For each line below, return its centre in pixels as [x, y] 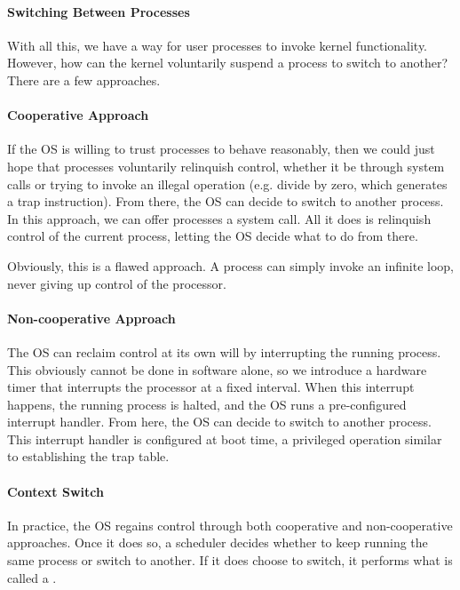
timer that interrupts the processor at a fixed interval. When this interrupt [211, 387]
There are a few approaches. [84, 80]
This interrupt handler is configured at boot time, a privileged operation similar [225, 439]
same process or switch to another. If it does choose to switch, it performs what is [230, 560]
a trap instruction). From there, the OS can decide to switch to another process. [226, 201]
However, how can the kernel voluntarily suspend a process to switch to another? [227, 63]
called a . [32, 577]
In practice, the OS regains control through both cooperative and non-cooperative [230, 525]
